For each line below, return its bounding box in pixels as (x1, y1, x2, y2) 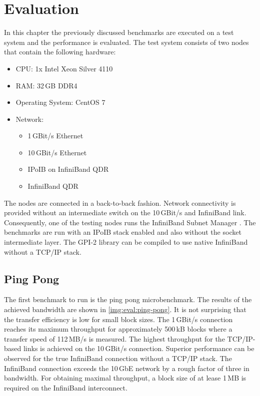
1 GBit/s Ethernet (27, 130, 83, 141)
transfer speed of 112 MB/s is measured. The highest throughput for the (4, 333, 225, 344)
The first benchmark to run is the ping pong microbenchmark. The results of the (4, 294, 252, 305)
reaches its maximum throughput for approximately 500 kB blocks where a (4, 324, 232, 334)
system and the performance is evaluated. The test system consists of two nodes (4, 36, 249, 47)
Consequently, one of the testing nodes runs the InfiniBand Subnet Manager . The (4, 217, 256, 227)
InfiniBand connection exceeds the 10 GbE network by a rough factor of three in (4, 363, 249, 373)
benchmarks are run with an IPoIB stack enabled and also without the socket (4, 227, 241, 237)
